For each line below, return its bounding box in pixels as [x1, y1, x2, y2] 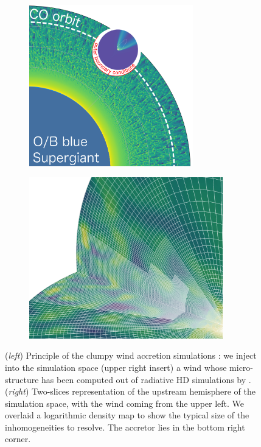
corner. [5, 432, 31, 445]
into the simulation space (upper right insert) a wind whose [5, 361, 227, 373]
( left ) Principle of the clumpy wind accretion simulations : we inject [5, 349, 257, 362]
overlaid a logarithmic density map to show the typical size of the [5, 409, 249, 421]
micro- [229, 361, 254, 373]
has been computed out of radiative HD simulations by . [41, 373, 251, 385]
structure [5, 373, 39, 385]
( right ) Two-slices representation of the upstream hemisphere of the [5, 385, 256, 398]
